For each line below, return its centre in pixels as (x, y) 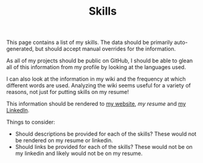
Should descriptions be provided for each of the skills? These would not (106, 134)
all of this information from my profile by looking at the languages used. (96, 67)
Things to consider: (31, 122)
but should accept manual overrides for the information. (105, 49)
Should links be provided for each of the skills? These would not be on (104, 147)
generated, (20, 49)
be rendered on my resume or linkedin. (64, 140)
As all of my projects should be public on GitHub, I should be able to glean (100, 61)
